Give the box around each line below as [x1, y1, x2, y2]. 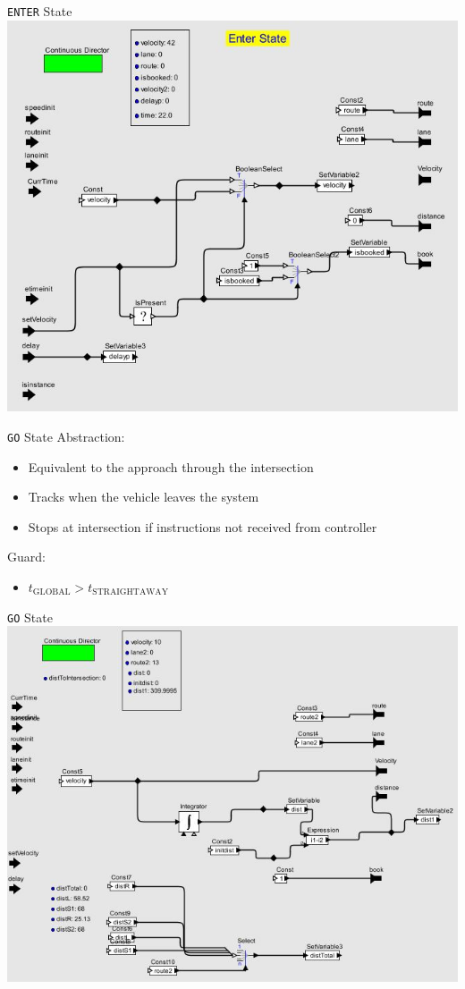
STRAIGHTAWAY [92, 587, 169, 597]
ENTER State [7, 2, 72, 20]
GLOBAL [32, 587, 71, 597]
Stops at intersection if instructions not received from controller [28, 517, 377, 536]
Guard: [7, 547, 46, 566]
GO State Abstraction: [7, 427, 125, 445]
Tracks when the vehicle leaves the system [28, 487, 259, 506]
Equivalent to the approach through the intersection [28, 457, 314, 476]
